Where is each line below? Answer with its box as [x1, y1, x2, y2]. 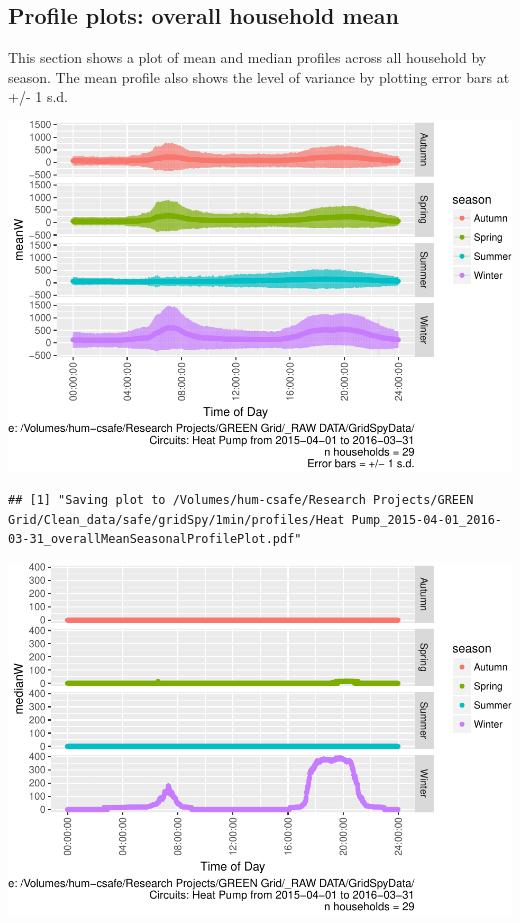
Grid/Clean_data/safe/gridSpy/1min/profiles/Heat [8, 512, 345, 527]
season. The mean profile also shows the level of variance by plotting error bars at [8, 66, 510, 87]
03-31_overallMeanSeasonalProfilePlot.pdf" [8, 532, 302, 547]
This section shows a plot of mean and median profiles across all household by [8, 47, 487, 68]
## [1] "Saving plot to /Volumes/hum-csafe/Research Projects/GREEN [8, 493, 474, 508]
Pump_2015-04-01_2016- [351, 512, 502, 527]
